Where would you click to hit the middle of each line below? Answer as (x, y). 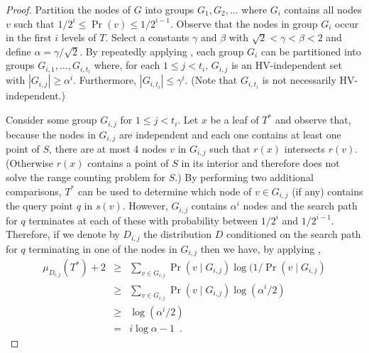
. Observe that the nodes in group (244, 23)
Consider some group (51, 120)
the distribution (178, 234)
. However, (145, 206)
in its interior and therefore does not (260, 163)
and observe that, (313, 120)
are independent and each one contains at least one (230, 134)
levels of (79, 37)
